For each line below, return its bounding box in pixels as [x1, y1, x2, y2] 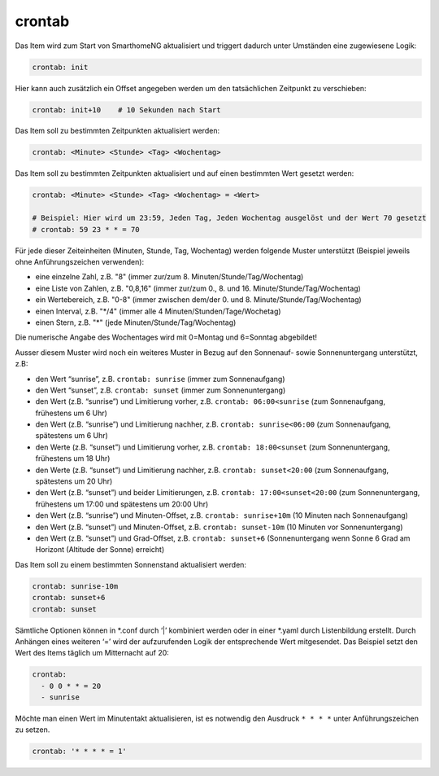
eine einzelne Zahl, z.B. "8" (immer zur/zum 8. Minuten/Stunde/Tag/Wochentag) [35, 272, 304, 282]
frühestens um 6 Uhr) [35, 408, 107, 418]
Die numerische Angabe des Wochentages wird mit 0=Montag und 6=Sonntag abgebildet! [15, 332, 317, 342]
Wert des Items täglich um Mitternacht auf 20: [15, 648, 170, 658]
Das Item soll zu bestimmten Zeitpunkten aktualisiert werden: [15, 126, 219, 136]
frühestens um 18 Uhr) [35, 454, 111, 463]
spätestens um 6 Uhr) [35, 431, 109, 441]
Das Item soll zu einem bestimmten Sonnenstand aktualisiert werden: [15, 559, 247, 569]
